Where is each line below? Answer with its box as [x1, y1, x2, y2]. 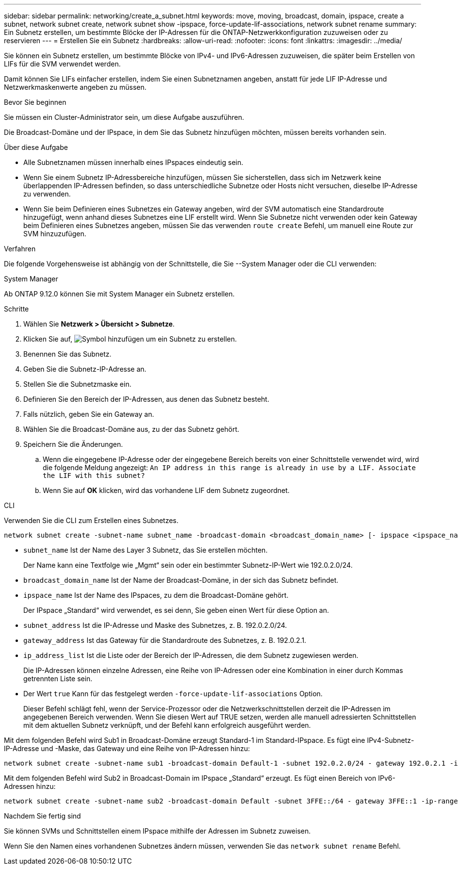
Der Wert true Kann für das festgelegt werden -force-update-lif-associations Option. [23, 689, 323, 698]
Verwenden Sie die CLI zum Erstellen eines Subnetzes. [4, 516, 179, 525]
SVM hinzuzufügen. [23, 230, 86, 238]
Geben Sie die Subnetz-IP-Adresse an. [23, 365, 147, 373]
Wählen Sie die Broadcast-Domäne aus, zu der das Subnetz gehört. [23, 425, 239, 433]
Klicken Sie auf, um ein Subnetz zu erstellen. [23, 335, 237, 343]
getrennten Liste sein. [23, 674, 93, 683]
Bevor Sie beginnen [4, 98, 66, 106]
